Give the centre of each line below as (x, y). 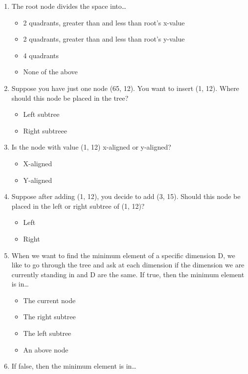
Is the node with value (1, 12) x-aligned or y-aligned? (91, 147)
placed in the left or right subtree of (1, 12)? (78, 206)
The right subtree (49, 317)
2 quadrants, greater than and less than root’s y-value (104, 39)
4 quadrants (41, 55)
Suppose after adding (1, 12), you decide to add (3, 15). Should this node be (126, 196)
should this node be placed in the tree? (70, 98)
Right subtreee (45, 130)
